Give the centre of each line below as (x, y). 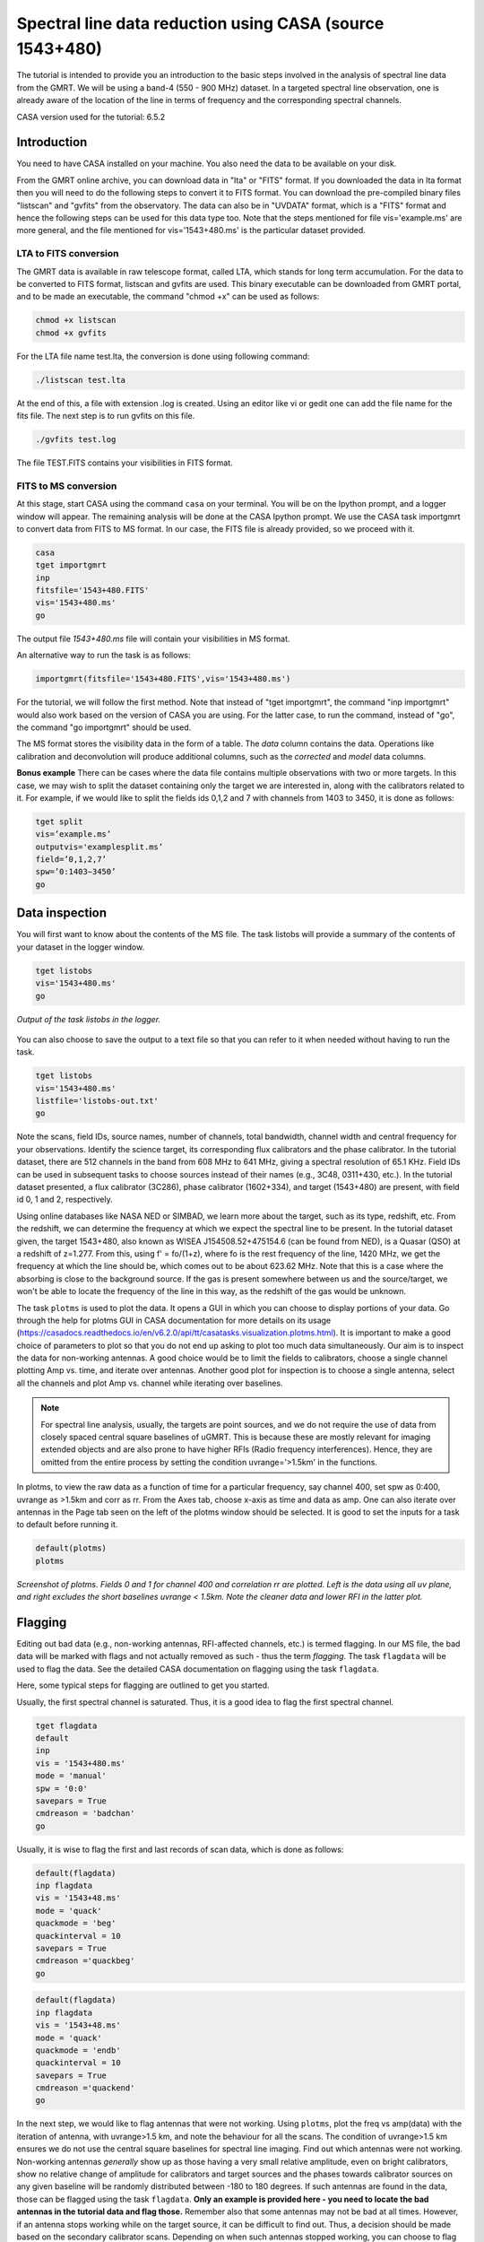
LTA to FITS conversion (68, 254)
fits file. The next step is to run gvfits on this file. (106, 416)
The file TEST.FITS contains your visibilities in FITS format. (125, 463)
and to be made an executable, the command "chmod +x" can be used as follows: (168, 297)
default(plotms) (71, 1548)
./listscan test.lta (80, 380)
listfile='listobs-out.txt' (97, 1101)
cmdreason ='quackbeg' (85, 1961)
